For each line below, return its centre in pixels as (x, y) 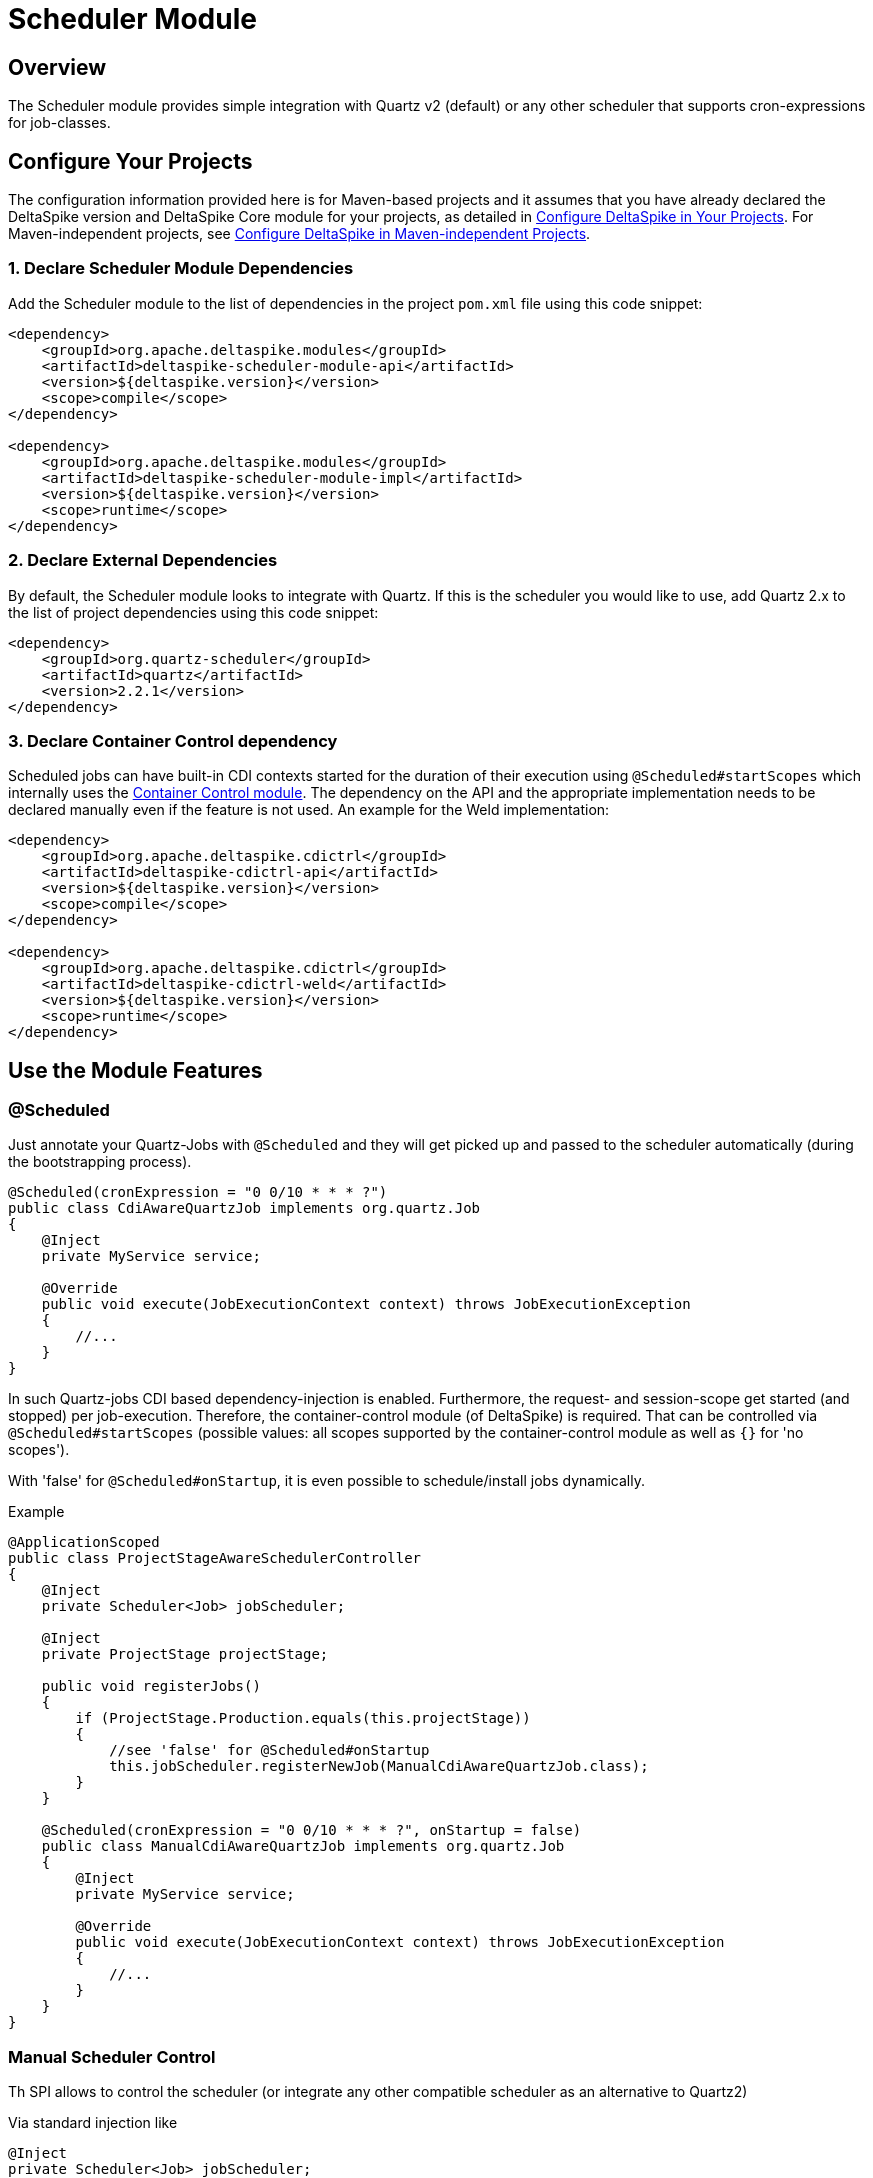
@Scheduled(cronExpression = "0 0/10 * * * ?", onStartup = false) (311, 1830)
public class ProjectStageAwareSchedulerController (215, 1558)
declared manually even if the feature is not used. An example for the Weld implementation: (309, 810)
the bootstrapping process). (100, 1162)
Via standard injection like (93, 2123)
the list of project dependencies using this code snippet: (193, 612)
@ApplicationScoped (84, 1542)
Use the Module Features (135, 1070)
